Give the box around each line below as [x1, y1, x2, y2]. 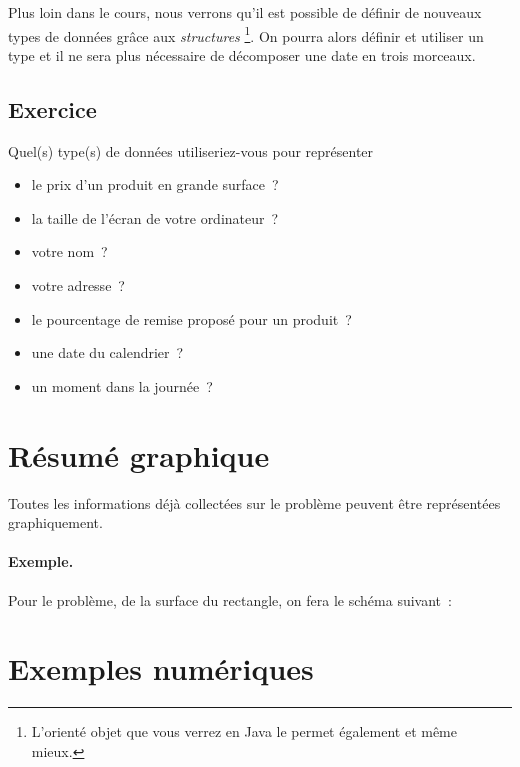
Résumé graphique [8, 434, 270, 475]
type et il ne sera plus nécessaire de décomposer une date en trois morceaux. [8, 44, 476, 65]
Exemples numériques [8, 648, 314, 689]
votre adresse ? [31, 275, 125, 296]
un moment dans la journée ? [31, 375, 213, 396]
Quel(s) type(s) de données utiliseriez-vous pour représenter [8, 140, 374, 161]
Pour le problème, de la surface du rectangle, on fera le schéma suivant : [8, 589, 452, 610]
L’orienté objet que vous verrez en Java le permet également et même [31, 721, 457, 742]
